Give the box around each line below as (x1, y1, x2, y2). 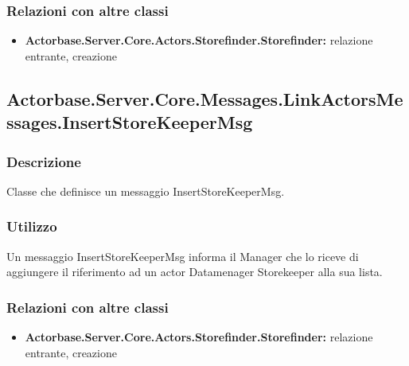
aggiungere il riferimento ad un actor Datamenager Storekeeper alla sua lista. (6, 263, 383, 280)
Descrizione (6, 151, 81, 171)
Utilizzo (6, 216, 57, 236)
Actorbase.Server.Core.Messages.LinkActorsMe (6, 86, 403, 111)
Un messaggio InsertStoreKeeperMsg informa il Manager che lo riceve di (6, 247, 359, 264)
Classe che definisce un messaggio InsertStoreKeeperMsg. (6, 182, 285, 199)
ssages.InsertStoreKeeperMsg (6, 110, 253, 134)
